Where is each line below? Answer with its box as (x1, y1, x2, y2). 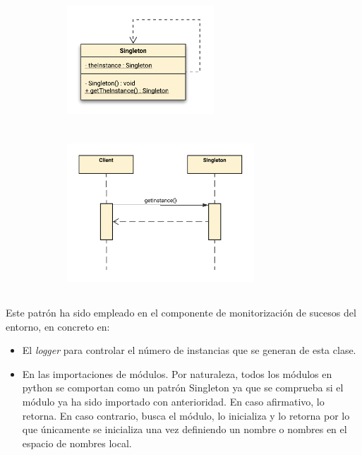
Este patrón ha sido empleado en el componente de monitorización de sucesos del (6, 305, 356, 320)
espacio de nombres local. (22, 435, 132, 450)
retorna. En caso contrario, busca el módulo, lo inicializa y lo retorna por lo (22, 408, 350, 422)
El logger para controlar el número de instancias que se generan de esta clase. (22, 343, 356, 357)
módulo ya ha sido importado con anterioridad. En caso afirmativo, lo (22, 394, 325, 408)
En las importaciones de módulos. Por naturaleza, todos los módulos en (22, 366, 332, 381)
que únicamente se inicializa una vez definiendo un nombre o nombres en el (22, 422, 347, 437)
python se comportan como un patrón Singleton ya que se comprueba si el (22, 380, 344, 395)
